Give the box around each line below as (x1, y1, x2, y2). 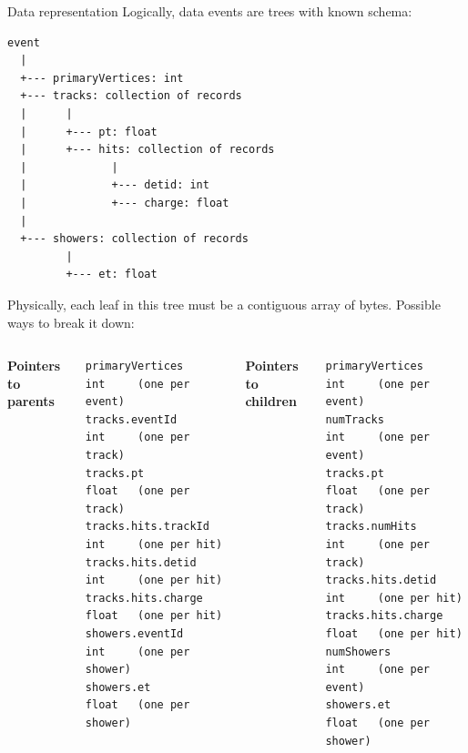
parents (7, 392, 55, 411)
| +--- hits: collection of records (20, 143, 275, 157)
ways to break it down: (7, 312, 135, 331)
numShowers (325, 645, 392, 658)
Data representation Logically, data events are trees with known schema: (7, 2, 412, 20)
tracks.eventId (85, 412, 178, 426)
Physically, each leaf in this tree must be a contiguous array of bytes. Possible (7, 294, 441, 313)
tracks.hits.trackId (85, 520, 209, 534)
